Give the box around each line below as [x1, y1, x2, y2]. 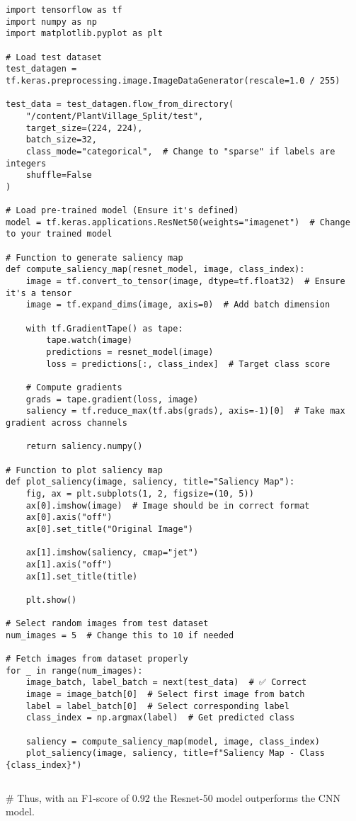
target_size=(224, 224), [25, 123, 143, 133]
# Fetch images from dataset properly [6, 654, 188, 664]
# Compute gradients [25, 383, 122, 392]
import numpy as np [6, 16, 97, 27]
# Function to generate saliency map [6, 252, 183, 263]
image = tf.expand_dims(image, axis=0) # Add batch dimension [25, 300, 331, 310]
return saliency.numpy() [25, 441, 143, 452]
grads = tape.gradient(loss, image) [25, 394, 199, 404]
